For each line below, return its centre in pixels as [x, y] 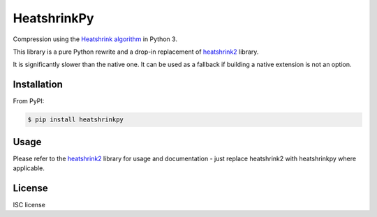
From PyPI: [29, 101]
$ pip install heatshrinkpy [75, 120]
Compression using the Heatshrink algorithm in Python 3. [95, 39]
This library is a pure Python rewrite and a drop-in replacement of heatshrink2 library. [136, 52]
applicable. [29, 168]
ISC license [29, 205]
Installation [38, 85]
